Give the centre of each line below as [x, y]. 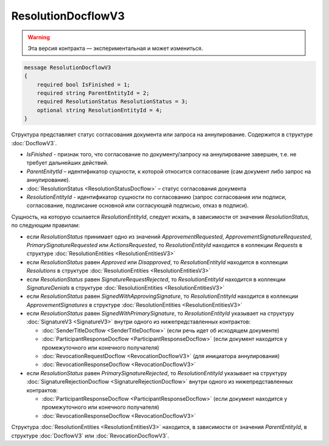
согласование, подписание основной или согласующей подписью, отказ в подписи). [138, 206]
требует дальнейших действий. [68, 163]
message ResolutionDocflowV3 [68, 67]
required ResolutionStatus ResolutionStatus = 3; [112, 102]
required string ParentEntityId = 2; [93, 93]
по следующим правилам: [46, 225]
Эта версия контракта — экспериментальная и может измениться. [115, 48]
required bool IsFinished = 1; [83, 85]
